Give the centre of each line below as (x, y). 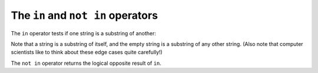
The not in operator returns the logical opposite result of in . (86, 63)
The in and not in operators (85, 15)
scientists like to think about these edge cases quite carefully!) (87, 52)
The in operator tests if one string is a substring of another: (83, 33)
